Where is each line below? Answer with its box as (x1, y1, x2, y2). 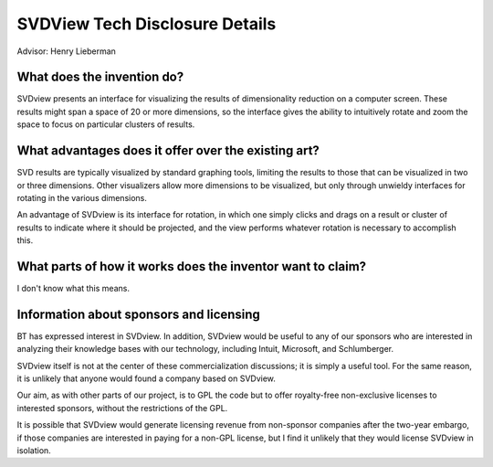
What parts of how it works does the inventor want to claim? (16, 259, 367, 274)
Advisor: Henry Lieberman (16, 46, 116, 57)
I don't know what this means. (16, 283, 130, 293)
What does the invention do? (16, 69, 184, 85)
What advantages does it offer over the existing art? (16, 143, 320, 159)
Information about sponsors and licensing (16, 306, 260, 322)
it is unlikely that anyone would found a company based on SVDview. (16, 373, 276, 384)
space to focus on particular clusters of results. (16, 119, 195, 130)
